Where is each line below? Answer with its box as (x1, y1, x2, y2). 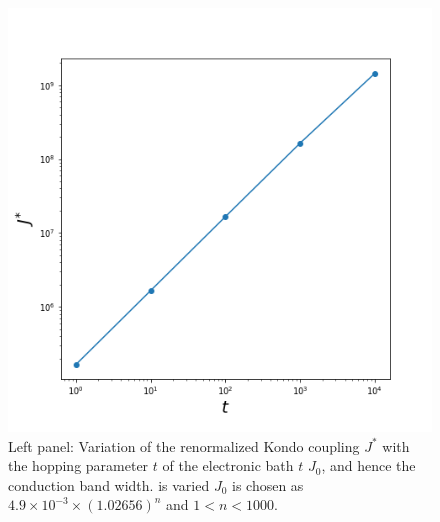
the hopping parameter (8, 455, 149, 476)
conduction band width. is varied (8, 474, 210, 495)
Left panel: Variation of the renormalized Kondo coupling (8, 435, 360, 456)
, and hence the (321, 455, 416, 476)
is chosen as (232, 474, 304, 495)
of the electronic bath (162, 455, 294, 476)
